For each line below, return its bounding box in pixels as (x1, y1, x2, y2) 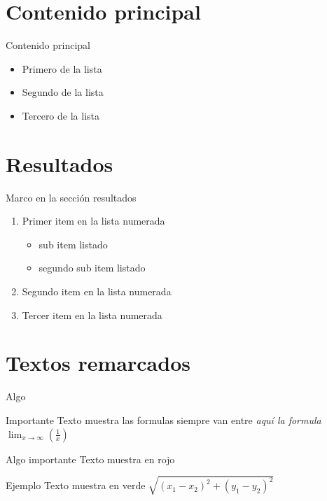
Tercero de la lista (22, 108, 99, 122)
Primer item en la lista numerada (22, 213, 165, 228)
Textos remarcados (6, 348, 190, 377)
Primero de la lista (22, 61, 102, 76)
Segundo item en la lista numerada (22, 284, 172, 298)
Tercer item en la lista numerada (22, 307, 162, 322)
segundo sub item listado (39, 260, 146, 275)
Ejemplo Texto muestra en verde (6, 478, 146, 493)
